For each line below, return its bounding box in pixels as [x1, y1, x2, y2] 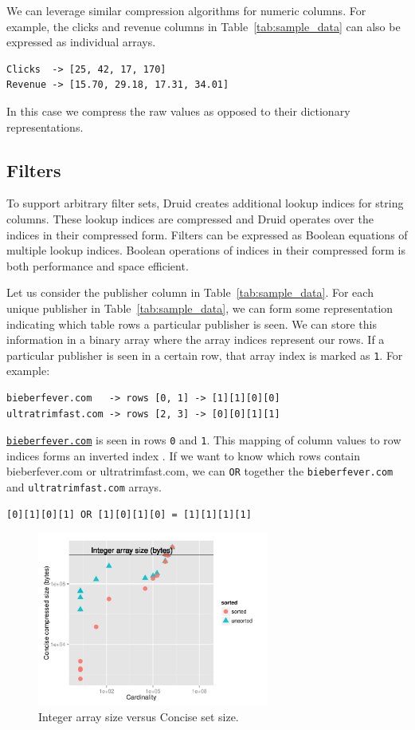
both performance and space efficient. [6, 257, 189, 274]
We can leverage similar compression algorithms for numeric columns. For [6, 2, 366, 18]
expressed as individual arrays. [6, 34, 156, 50]
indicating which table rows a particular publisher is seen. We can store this [6, 315, 377, 332]
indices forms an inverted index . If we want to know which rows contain [6, 447, 361, 464]
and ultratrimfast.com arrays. [6, 479, 162, 495]
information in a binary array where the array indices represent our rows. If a [6, 331, 385, 348]
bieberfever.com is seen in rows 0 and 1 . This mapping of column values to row [6, 432, 401, 448]
